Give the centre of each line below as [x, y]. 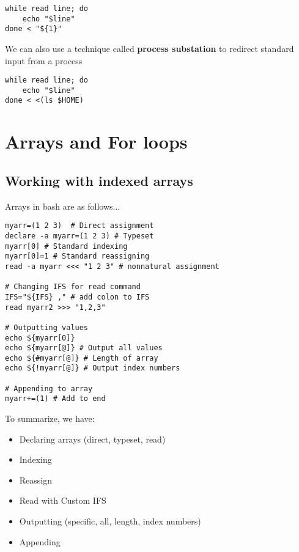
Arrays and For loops [96, 142]
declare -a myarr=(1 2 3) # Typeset [79, 236]
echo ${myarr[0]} [40, 338]
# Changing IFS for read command [73, 287]
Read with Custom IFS [63, 500]
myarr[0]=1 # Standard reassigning [77, 256]
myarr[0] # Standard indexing [66, 246]
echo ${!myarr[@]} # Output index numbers [93, 368]
